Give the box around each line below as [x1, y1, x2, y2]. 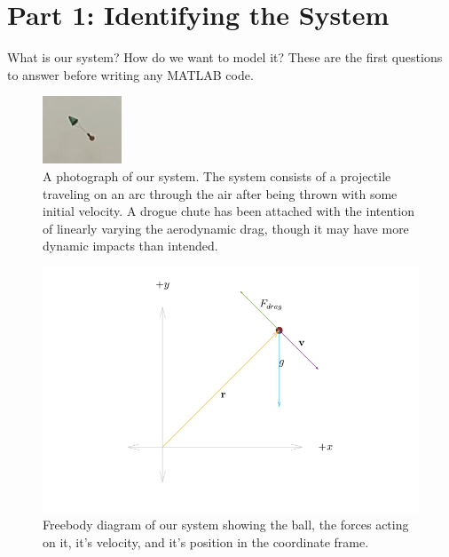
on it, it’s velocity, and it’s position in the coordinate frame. [43, 532, 369, 551]
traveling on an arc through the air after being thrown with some [43, 184, 398, 203]
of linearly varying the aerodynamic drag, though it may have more [43, 219, 409, 237]
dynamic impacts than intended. [43, 236, 218, 255]
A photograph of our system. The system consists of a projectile [43, 166, 391, 185]
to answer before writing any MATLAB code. [7, 65, 254, 84]
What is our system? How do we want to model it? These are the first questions [7, 48, 443, 67]
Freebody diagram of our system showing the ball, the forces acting [43, 515, 409, 534]
